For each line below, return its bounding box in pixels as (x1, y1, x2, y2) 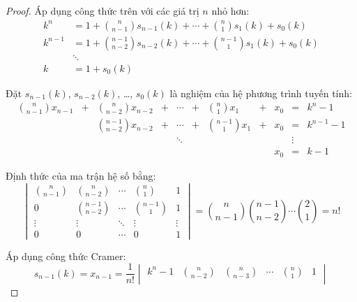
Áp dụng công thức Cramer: (6, 248, 126, 263)
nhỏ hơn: (211, 3, 250, 17)
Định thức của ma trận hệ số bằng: (6, 168, 156, 182)
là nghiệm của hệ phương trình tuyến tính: (169, 85, 352, 100)
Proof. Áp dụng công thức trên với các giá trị (6, 3, 199, 17)
